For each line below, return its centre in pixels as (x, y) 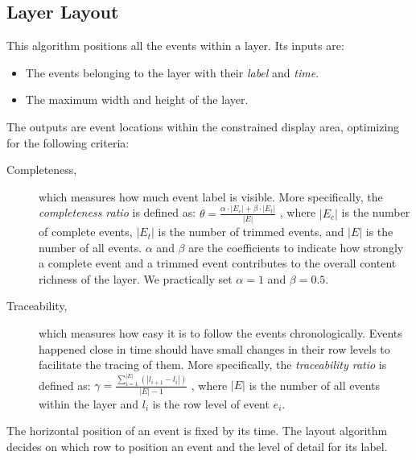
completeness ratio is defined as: (117, 212)
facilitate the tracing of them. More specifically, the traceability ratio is (213, 365)
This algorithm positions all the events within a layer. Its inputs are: (175, 46)
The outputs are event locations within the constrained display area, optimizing (203, 126)
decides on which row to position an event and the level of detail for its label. (197, 446)
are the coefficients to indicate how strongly (296, 247)
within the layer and (89, 403)
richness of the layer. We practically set (136, 278)
